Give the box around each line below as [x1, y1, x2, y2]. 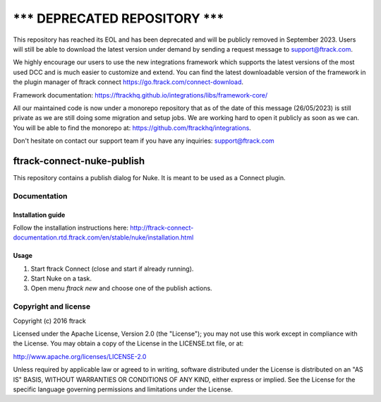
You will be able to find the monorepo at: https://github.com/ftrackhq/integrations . [13, 124, 252, 132]
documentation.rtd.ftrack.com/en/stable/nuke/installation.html [13, 233, 194, 242]
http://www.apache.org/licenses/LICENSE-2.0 [13, 352, 147, 360]
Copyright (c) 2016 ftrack [13, 317, 86, 325]
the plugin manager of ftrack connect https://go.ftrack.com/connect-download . [13, 78, 243, 86]
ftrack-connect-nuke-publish [13, 155, 145, 167]
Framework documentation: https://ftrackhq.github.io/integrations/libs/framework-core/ [13, 90, 268, 99]
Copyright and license [13, 302, 91, 312]
